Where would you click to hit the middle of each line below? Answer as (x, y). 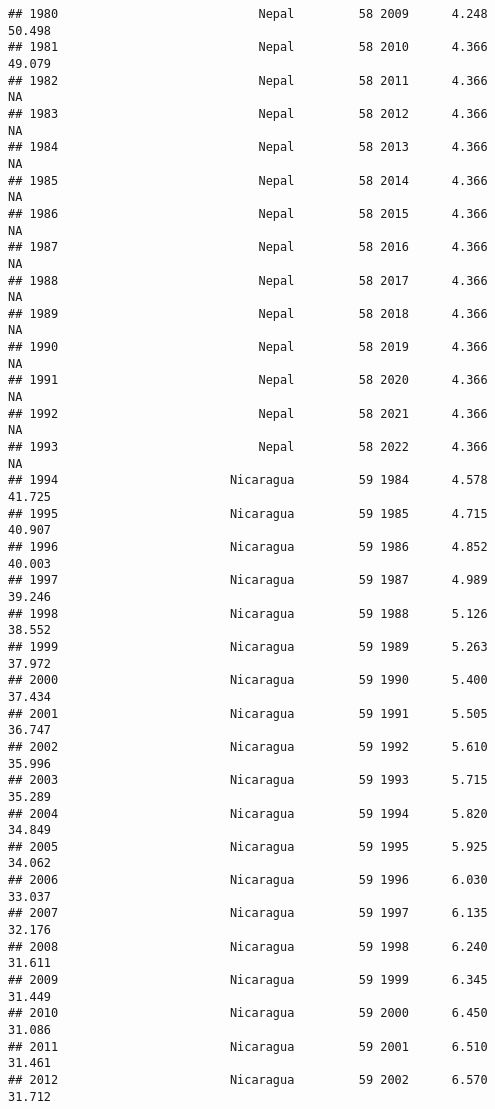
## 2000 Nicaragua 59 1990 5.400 (248, 680)
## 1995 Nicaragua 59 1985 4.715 (248, 513)
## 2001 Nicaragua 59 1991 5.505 (248, 713)
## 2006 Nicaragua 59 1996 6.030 (248, 880)
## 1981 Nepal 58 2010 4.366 (248, 47)
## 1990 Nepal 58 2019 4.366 (248, 347)
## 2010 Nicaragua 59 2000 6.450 (248, 1013)
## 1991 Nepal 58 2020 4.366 (248, 380)
